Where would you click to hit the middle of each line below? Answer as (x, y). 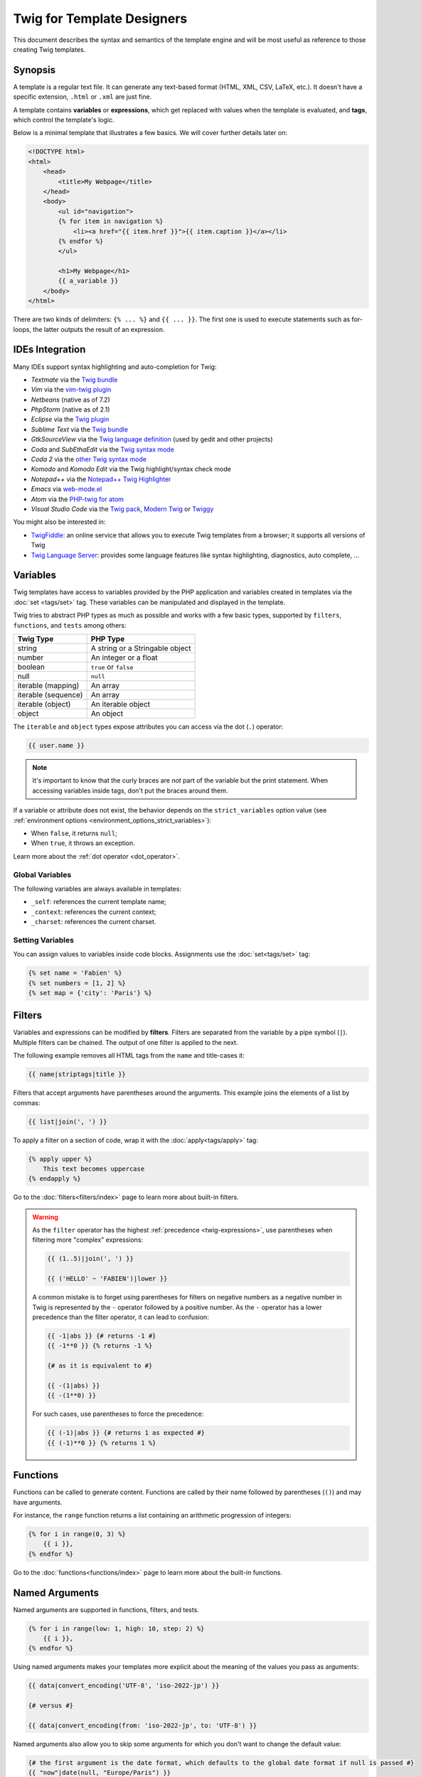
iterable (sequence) (50, 695)
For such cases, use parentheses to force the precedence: (118, 1414)
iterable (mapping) (48, 686)
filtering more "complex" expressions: (88, 1240)
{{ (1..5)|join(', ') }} (91, 1259)
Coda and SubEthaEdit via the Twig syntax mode (102, 449)
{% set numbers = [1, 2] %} (77, 983)
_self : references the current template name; (98, 902)
